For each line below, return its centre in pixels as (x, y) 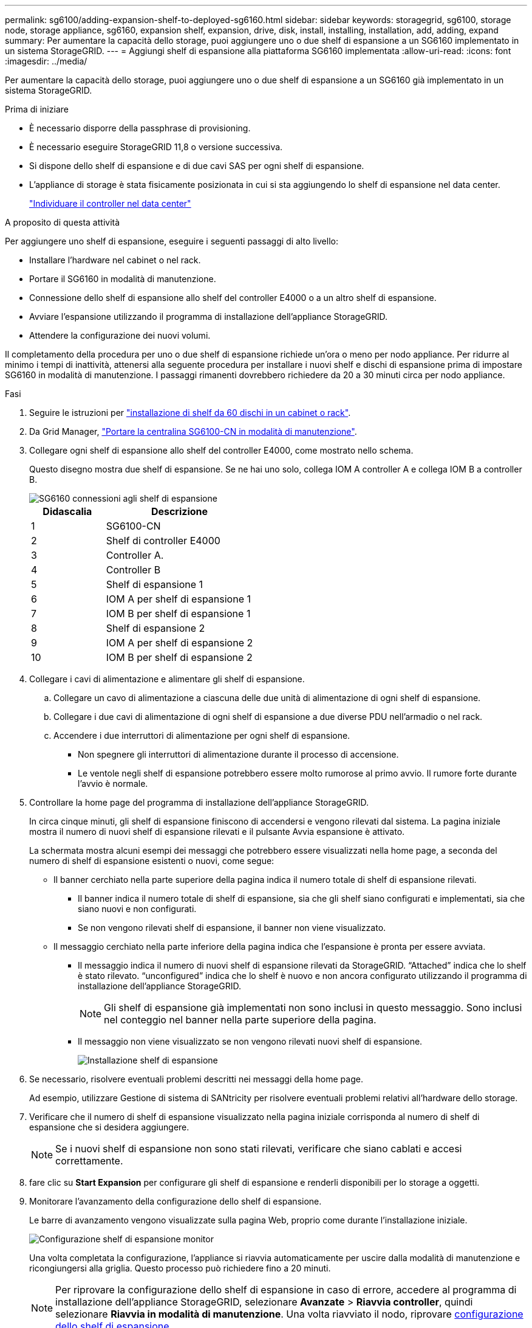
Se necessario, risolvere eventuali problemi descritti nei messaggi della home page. (196, 1079)
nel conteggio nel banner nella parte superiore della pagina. (240, 1020)
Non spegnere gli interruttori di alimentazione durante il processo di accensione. (238, 754)
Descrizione (179, 511)
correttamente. (89, 1161)
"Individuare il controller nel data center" (110, 203)
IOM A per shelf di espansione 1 (178, 599)
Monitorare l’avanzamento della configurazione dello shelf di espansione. (176, 1201)
